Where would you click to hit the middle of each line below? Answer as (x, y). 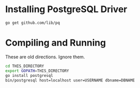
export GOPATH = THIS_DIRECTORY (37, 71)
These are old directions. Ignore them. (45, 57)
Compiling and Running (56, 43)
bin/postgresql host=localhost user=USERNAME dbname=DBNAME (70, 80)
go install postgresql (29, 75)
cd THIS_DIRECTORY (25, 66)
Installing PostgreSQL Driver (66, 9)
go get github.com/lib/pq (32, 23)
